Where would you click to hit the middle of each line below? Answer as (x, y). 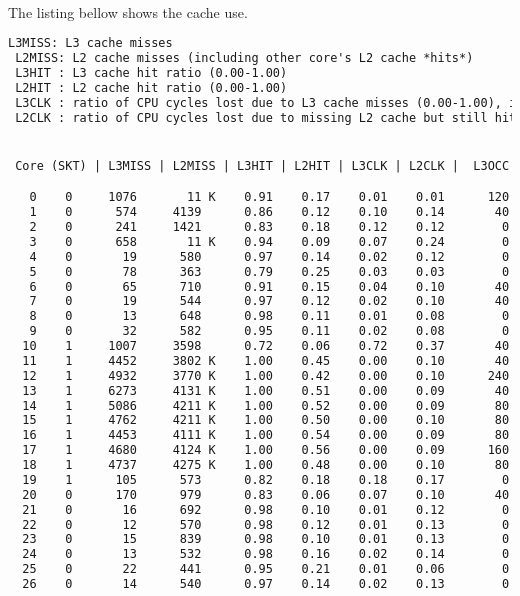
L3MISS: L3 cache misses (90, 43)
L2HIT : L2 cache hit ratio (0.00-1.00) (151, 87)
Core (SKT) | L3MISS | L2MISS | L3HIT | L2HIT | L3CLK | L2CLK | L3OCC (262, 165)
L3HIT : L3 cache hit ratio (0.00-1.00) (151, 72)
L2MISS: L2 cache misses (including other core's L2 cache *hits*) (244, 58)
